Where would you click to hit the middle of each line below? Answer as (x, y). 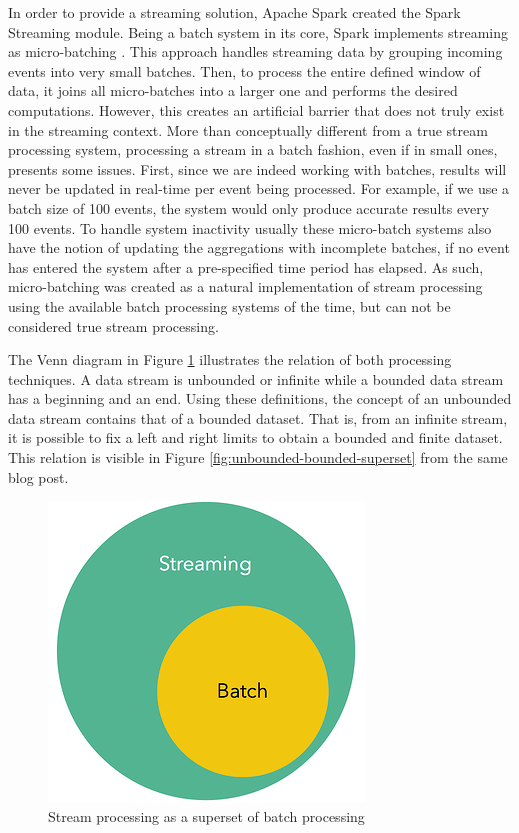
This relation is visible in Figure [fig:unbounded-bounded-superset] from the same (258, 457)
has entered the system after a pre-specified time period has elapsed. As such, (246, 266)
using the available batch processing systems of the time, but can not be (229, 305)
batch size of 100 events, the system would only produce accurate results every (249, 207)
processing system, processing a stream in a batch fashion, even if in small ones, (253, 149)
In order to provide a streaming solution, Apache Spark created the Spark (234, 12)
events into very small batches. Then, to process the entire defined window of (244, 70)
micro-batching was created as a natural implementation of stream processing (245, 286)
